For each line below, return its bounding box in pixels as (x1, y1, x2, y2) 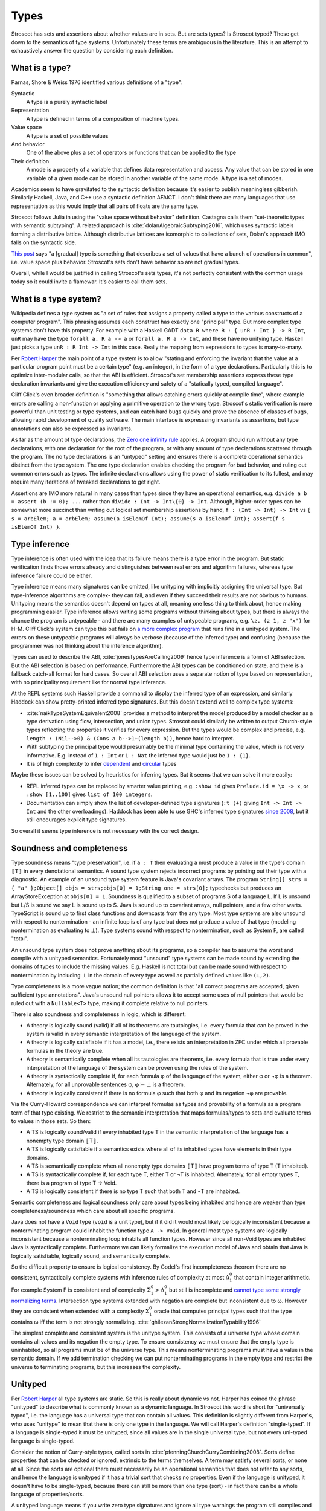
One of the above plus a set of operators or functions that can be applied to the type (26, 149, 237, 157)
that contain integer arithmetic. (234, 1273, 311, 1281)
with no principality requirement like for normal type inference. (11, 679, 167, 686)
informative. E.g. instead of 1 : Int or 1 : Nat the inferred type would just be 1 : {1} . (26, 751, 251, 759)
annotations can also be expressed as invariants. (11, 425, 133, 432)
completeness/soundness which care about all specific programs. (11, 1207, 175, 1214)
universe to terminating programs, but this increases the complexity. (11, 1363, 181, 1370)
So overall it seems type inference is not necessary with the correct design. (11, 827, 199, 834)
